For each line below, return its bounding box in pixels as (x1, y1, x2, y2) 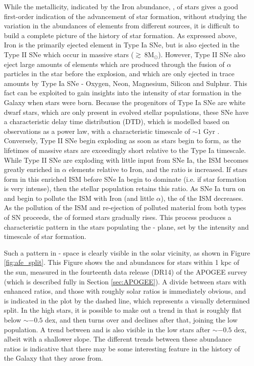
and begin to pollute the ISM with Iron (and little (4, 193, 154, 203)
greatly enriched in (4, 164, 60, 174)
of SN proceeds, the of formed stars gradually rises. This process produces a (4, 212, 231, 222)
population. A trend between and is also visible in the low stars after (4, 324, 210, 334)
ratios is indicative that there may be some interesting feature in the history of (4, 343, 240, 353)
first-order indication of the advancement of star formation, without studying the (4, 11, 247, 21)
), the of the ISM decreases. (161, 193, 244, 203)
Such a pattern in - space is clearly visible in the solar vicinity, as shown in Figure (4, 247, 250, 258)
